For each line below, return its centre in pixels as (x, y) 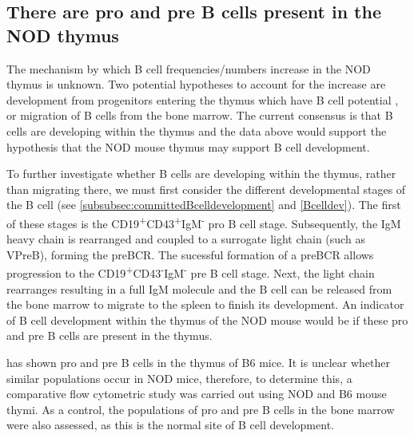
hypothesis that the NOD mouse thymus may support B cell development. (188, 146)
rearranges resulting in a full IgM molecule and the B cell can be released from (199, 288)
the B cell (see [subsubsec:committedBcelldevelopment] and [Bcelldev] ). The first (204, 205)
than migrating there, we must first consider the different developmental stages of (206, 189)
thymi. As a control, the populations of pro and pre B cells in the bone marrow (201, 409)
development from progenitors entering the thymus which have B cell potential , (203, 99)
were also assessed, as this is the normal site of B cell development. (170, 425)
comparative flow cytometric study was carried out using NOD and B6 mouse (197, 394)
